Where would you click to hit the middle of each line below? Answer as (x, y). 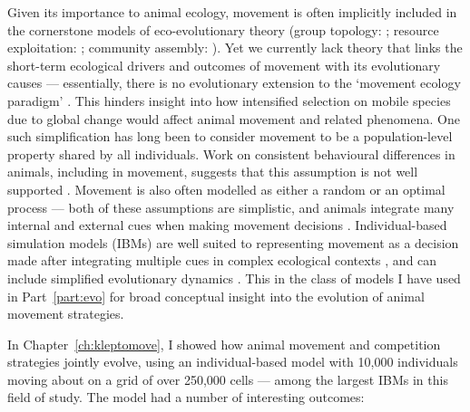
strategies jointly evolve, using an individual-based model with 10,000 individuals (233, 362)
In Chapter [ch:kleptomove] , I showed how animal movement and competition (224, 344)
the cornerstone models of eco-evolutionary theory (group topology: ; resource (223, 29)
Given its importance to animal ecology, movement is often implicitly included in (232, 12)
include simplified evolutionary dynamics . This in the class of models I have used (234, 278)
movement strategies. (66, 314)
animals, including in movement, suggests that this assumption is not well (213, 172)
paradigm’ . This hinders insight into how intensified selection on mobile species (229, 100)
